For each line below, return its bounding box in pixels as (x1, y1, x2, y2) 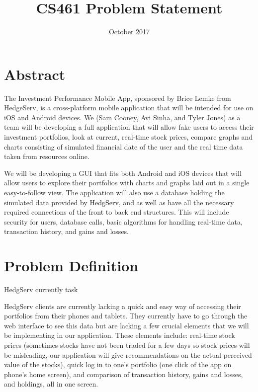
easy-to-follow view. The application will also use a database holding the (4, 187, 225, 197)
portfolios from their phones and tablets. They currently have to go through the (4, 311, 248, 321)
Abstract (4, 64, 66, 84)
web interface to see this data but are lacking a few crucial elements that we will (4, 320, 249, 330)
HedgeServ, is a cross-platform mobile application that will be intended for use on (4, 102, 254, 113)
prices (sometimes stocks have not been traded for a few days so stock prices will (4, 340, 250, 350)
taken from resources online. (4, 151, 89, 161)
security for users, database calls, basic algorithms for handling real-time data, (4, 216, 243, 227)
